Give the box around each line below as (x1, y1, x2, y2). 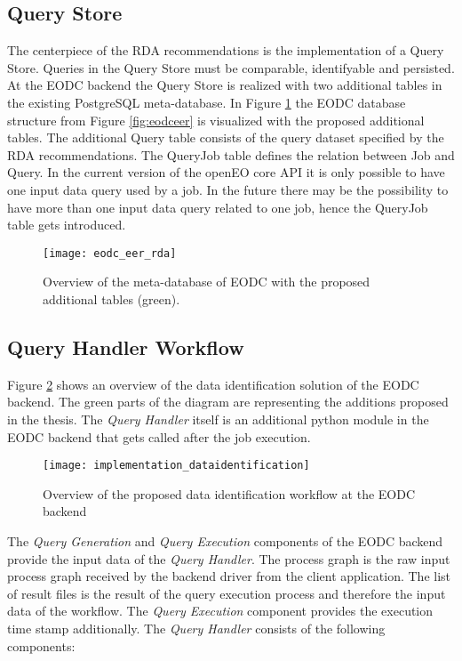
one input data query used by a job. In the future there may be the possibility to (7, 180, 449, 198)
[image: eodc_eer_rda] (43, 246, 177, 260)
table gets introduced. (7, 215, 126, 234)
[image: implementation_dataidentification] (43, 459, 310, 472)
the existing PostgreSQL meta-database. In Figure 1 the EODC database (7, 93, 406, 111)
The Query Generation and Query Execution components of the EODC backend (7, 532, 443, 550)
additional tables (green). (43, 289, 180, 308)
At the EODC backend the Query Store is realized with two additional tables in (7, 76, 442, 94)
